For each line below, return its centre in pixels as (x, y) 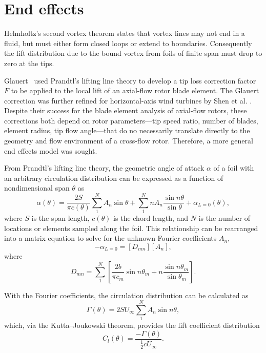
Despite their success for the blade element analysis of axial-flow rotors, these (126, 110)
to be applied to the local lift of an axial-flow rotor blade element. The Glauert (135, 90)
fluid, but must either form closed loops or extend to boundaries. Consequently (128, 43)
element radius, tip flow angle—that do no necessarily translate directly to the (127, 130)
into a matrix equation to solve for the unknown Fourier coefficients (110, 238)
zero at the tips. (29, 63)
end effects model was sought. (51, 150)
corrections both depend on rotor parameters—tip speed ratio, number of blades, (131, 120)
